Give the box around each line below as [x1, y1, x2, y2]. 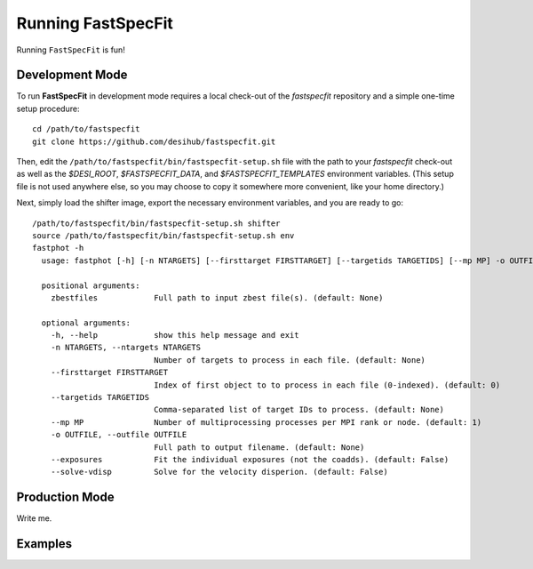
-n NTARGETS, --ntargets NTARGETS [50, 342, 202, 353]
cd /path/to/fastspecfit [32, 124, 140, 134]
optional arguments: [41, 317, 131, 328]
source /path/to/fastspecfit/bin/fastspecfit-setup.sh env [32, 230, 295, 240]
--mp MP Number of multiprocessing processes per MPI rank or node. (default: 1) [50, 417, 482, 427]
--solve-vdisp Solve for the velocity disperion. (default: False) [50, 467, 388, 477]
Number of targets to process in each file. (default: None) [154, 355, 426, 365]
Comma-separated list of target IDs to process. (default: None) [154, 405, 444, 415]
